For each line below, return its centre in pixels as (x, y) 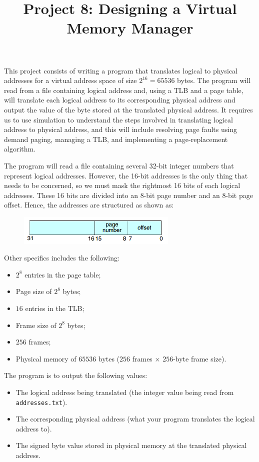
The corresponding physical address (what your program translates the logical (135, 419)
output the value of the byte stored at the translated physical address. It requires (128, 109)
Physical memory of (46, 358)
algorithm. (20, 149)
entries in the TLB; (55, 308)
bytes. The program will (214, 80)
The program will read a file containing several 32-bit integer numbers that (119, 165)
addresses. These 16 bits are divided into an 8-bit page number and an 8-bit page (128, 195)
